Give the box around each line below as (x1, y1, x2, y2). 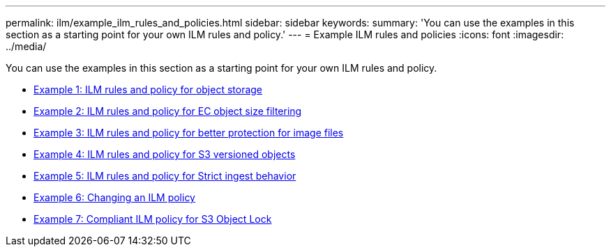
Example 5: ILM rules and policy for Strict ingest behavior (33, 170, 296, 182)
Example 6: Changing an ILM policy (33, 191, 195, 203)
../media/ (6, 40, 47, 52)
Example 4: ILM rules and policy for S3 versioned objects (33, 148, 296, 160)
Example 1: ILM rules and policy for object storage (33, 84, 263, 95)
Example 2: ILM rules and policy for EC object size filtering (33, 105, 302, 117)
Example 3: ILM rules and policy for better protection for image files (33, 127, 344, 139)
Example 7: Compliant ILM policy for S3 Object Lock (33, 213, 272, 225)
